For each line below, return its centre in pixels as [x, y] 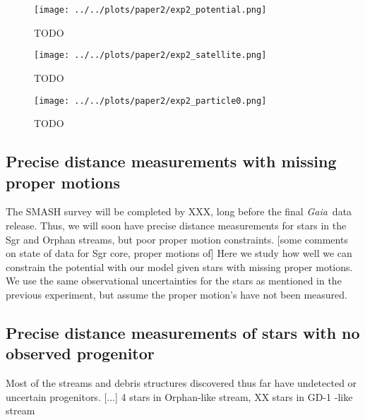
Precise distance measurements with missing [171, 161]
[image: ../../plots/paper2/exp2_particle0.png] [150, 101]
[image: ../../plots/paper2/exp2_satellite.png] [150, 55]
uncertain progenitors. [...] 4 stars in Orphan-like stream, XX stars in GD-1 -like [179, 396]
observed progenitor [80, 353]
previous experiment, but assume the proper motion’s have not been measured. [176, 294]
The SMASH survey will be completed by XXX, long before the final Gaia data [179, 211]
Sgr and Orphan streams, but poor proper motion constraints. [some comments [177, 239]
